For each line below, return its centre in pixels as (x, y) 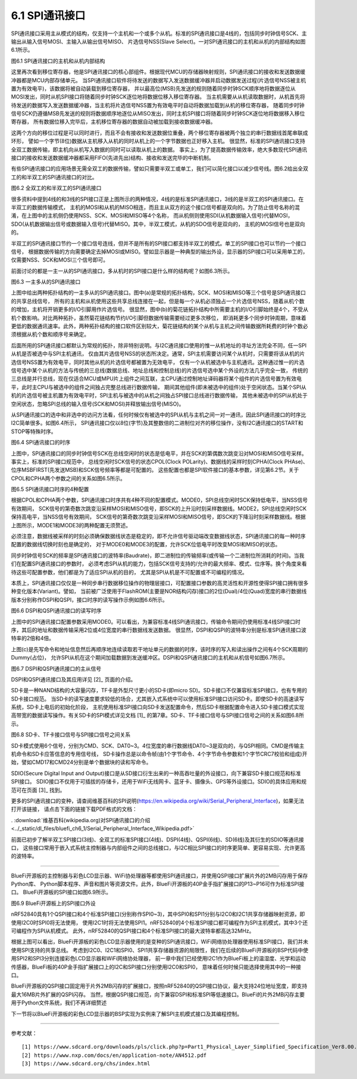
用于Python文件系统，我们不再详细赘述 (59, 1003)
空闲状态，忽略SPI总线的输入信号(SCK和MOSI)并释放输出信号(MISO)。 (98, 404)
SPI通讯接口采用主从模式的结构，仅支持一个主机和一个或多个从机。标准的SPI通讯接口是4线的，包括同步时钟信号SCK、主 (159, 33)
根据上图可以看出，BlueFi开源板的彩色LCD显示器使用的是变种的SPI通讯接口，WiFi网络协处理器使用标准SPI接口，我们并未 (160, 942)
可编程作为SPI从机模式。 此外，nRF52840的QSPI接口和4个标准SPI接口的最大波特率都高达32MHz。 (133, 931)
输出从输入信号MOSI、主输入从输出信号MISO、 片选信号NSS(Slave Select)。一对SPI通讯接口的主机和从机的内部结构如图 (158, 41)
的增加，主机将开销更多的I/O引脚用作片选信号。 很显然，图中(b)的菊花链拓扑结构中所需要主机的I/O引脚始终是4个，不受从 (160, 309)
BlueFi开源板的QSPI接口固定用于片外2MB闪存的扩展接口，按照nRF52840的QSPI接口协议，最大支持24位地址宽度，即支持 (159, 986)
